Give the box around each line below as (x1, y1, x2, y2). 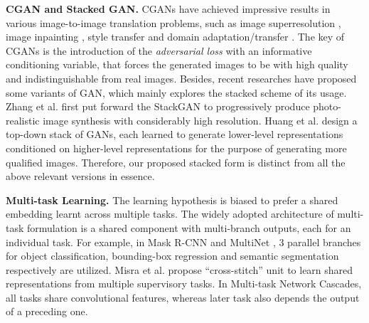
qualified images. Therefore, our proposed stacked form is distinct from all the (6, 154, 346, 169)
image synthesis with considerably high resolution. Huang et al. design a (43, 112, 358, 127)
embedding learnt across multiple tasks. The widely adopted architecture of (6, 206, 334, 221)
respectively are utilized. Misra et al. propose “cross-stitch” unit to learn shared (6, 262, 353, 277)
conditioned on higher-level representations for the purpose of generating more (6, 140, 347, 155)
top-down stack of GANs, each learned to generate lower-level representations (6, 127, 343, 142)
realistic (6, 112, 40, 127)
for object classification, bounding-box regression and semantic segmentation (6, 248, 339, 263)
